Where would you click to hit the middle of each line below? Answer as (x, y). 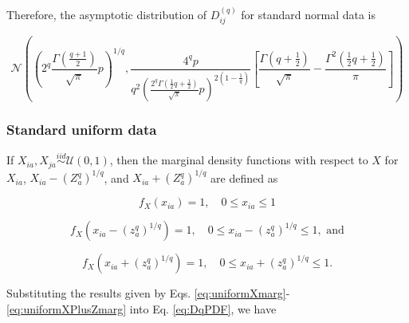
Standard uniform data (82, 129)
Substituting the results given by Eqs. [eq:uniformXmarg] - (148, 293)
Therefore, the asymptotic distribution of (107, 14)
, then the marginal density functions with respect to (239, 160)
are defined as (244, 177)
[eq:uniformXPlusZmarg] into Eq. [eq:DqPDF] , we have (142, 309)
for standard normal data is (309, 14)
